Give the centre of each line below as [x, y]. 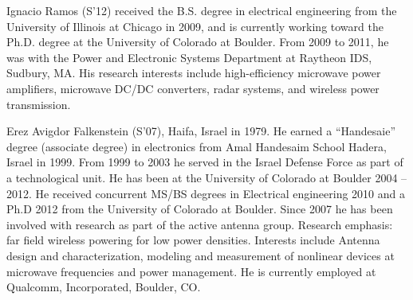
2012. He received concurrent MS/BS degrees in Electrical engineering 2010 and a [206, 193]
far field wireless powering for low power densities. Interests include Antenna [193, 240]
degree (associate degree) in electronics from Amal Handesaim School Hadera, [197, 146]
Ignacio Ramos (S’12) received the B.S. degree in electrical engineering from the [202, 10]
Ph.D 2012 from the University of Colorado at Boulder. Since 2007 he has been [200, 209]
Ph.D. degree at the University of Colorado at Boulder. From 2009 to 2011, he [198, 42]
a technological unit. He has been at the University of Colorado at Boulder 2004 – [207, 177]
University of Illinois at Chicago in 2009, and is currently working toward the [195, 26]
